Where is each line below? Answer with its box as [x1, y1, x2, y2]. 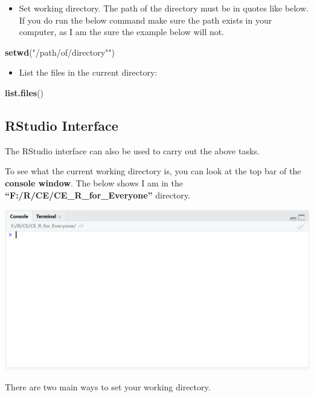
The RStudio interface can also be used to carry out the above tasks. [5, 144, 260, 157]
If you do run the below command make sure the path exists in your [19, 13, 272, 26]
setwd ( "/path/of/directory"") [5, 45, 115, 58]
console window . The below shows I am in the [5, 176, 184, 189]
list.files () [5, 86, 44, 99]
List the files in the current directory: [19, 66, 158, 79]
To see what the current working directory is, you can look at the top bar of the [5, 165, 301, 177]
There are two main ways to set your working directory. [5, 381, 211, 393]
